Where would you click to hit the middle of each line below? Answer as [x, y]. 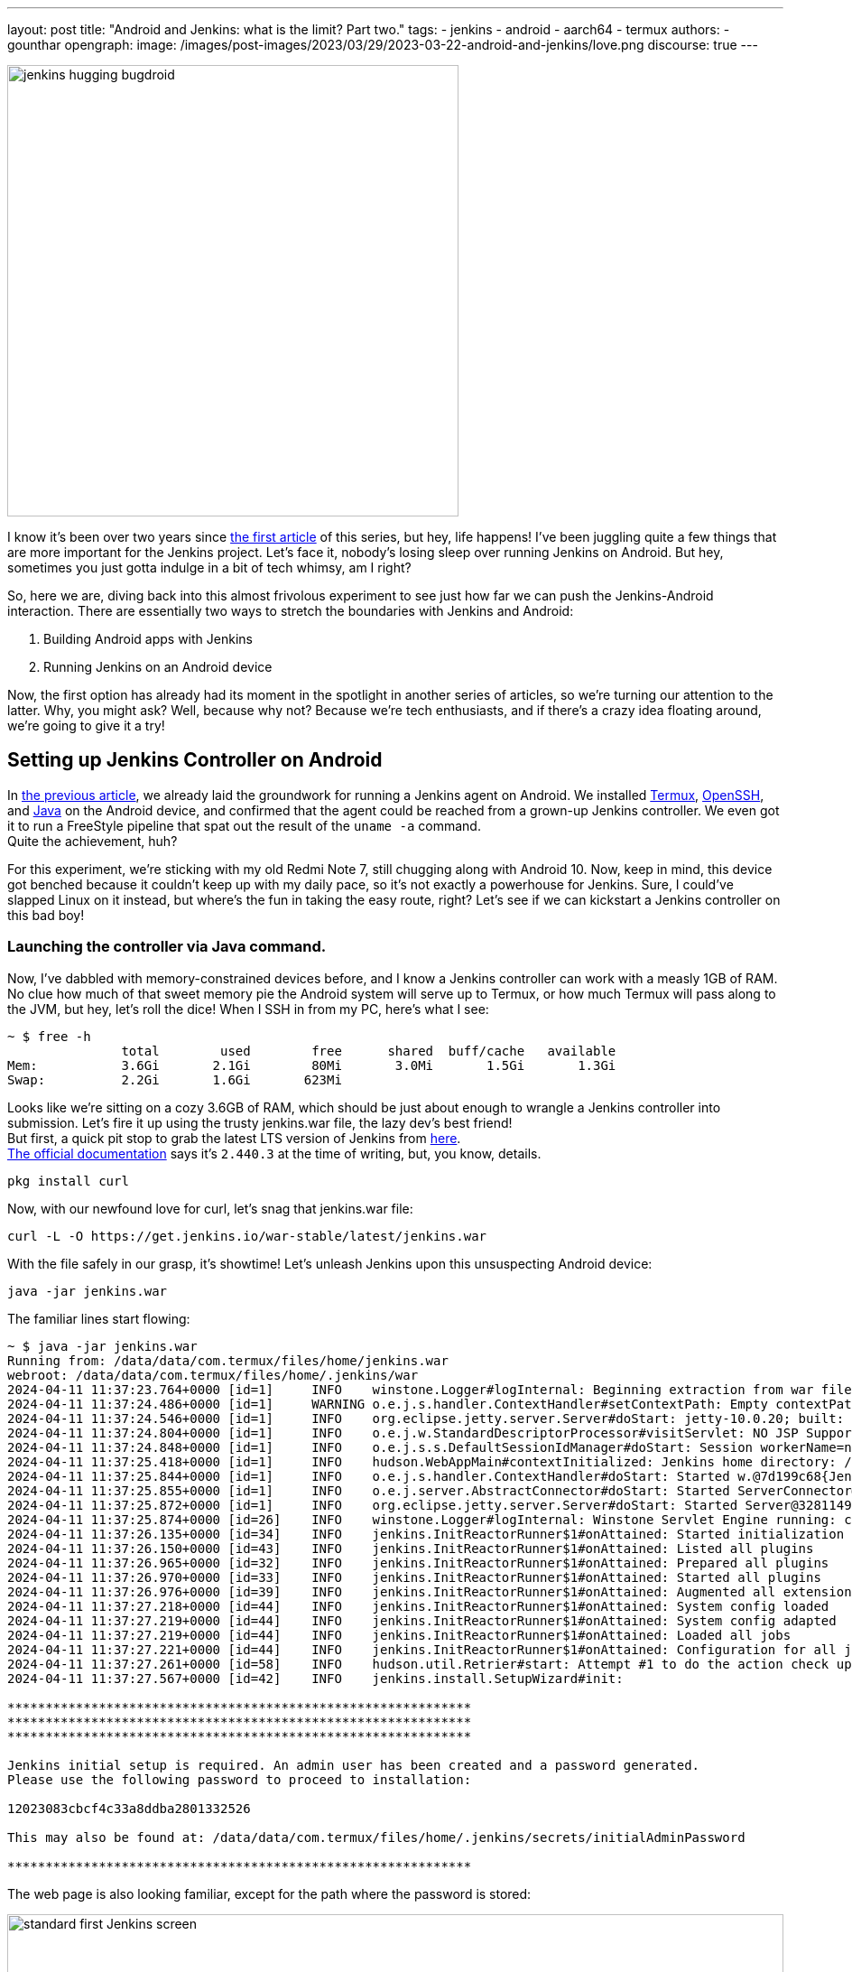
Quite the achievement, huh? [93, 841]
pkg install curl [68, 1181]
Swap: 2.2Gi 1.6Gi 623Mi [175, 1079]
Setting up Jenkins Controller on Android [195, 760]
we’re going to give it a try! [86, 726]
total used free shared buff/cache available [369, 1051]
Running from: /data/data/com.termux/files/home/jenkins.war [228, 1360]
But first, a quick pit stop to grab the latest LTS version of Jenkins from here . [234, 1138]
